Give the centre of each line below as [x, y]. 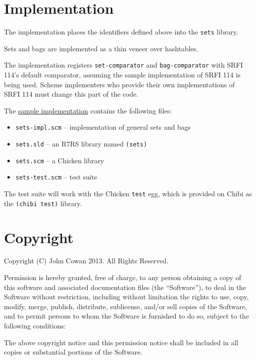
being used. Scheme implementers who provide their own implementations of [119, 84]
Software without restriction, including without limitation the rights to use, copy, [127, 297]
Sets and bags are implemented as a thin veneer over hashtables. [101, 48]
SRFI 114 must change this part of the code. [71, 94]
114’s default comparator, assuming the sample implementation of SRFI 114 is [122, 75]
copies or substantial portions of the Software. [73, 352]
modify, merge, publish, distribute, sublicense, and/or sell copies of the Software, [126, 306]
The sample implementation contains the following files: [88, 110]
